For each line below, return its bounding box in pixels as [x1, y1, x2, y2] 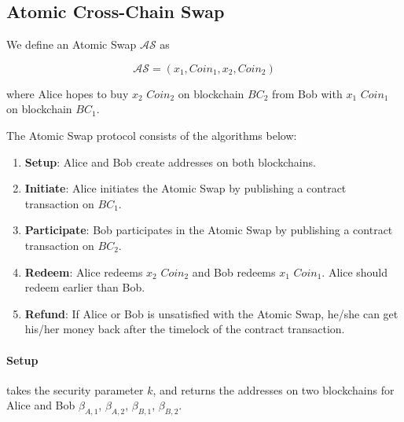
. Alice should [321, 263, 388, 280]
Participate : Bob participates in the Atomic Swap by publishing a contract [24, 222, 393, 238]
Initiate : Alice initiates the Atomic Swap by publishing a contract [24, 180, 347, 196]
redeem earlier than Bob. [24, 279, 145, 295]
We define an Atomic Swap [6, 36, 137, 53]
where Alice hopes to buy [6, 85, 129, 101]
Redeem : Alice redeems [24, 263, 143, 280]
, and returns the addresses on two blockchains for [152, 381, 395, 398]
